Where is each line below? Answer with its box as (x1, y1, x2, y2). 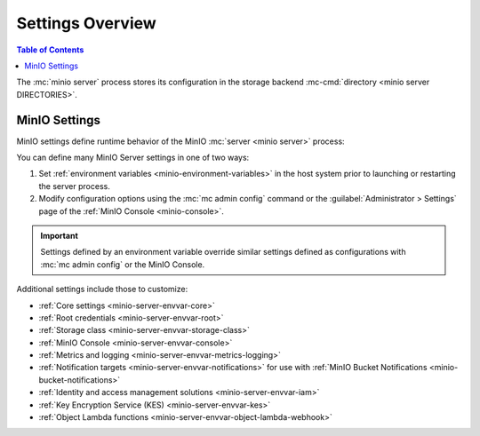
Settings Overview (16, 13, 157, 33)
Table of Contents (16, 44, 84, 55)
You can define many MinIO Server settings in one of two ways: (16, 152, 250, 163)
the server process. (38, 180, 110, 191)
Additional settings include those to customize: (16, 284, 188, 295)
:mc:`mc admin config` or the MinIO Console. (40, 258, 205, 270)
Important (40, 230, 79, 241)
